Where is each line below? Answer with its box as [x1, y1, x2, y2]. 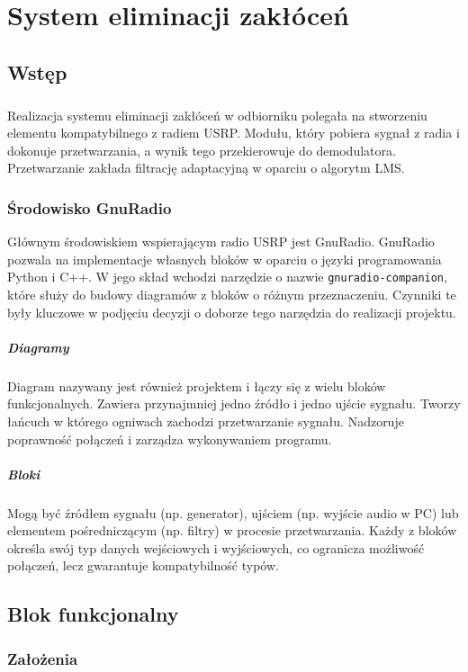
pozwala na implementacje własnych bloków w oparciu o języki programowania [7, 249, 442, 268]
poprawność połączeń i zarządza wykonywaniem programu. [7, 429, 332, 448]
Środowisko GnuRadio [7, 196, 172, 219]
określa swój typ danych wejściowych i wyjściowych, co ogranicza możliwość [7, 538, 425, 557]
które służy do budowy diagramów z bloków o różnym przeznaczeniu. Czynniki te [7, 284, 456, 303]
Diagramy [7, 337, 69, 356]
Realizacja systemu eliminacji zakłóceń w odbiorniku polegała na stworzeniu [7, 105, 427, 124]
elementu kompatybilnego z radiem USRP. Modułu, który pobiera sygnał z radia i [7, 123, 460, 142]
